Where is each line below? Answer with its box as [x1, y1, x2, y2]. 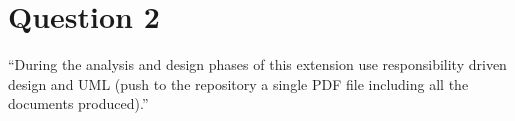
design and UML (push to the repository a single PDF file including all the [8, 73, 469, 94]
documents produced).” [8, 93, 149, 114]
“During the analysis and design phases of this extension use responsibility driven [8, 54, 507, 75]
